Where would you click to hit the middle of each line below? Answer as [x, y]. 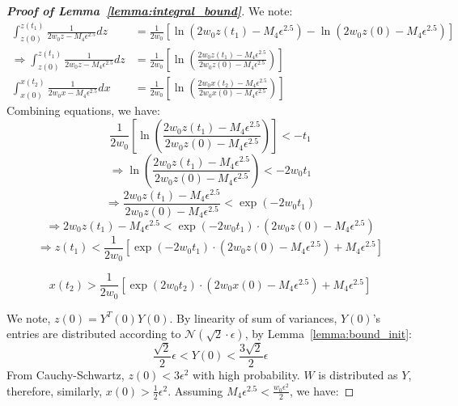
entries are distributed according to [94, 334]
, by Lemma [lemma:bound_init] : [329, 334]
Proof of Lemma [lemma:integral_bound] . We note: [150, 11]
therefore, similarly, [55, 390]
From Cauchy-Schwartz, [66, 375]
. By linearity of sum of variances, [253, 317]
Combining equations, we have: [83, 110]
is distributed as [358, 375]
